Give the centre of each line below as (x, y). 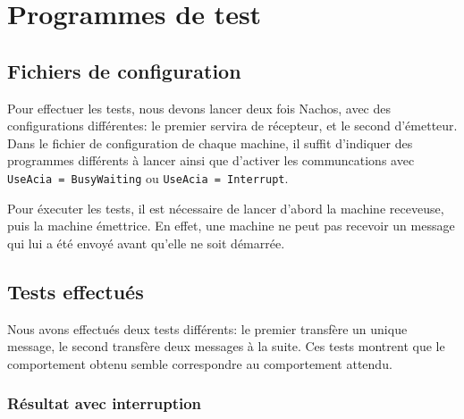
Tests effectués (76, 291)
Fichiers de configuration (124, 70)
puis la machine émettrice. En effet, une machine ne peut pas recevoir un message (231, 226)
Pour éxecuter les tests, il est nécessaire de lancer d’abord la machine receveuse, (226, 208)
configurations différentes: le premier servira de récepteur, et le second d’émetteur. (232, 126)
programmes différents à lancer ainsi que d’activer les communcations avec (211, 160)
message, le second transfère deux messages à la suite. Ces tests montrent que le (226, 346)
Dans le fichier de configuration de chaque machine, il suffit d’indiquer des (210, 142)
